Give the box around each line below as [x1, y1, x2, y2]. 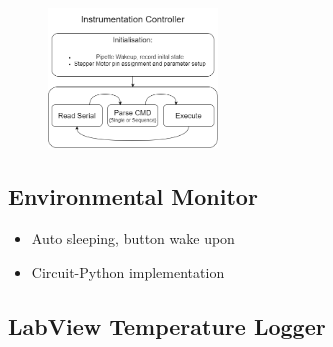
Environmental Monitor [8, 181, 258, 212]
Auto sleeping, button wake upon [31, 228, 235, 249]
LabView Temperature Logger [8, 310, 326, 341]
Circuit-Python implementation [31, 261, 225, 282]
